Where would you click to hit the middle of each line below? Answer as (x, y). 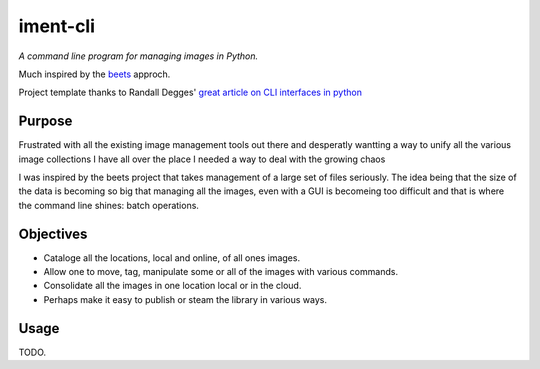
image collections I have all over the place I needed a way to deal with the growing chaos (202, 159)
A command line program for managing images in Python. (138, 56)
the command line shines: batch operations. (109, 205)
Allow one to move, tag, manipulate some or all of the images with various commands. (221, 272)
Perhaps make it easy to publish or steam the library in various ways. (185, 299)
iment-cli (56, 26)
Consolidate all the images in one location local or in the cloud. (172, 286)
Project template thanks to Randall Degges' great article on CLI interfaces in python (190, 92)
